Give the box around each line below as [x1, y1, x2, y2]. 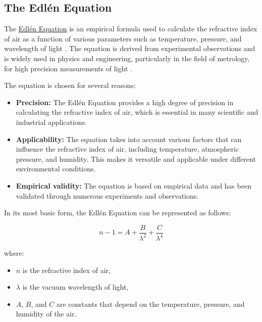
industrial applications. [16, 116, 87, 127]
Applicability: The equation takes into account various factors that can [16, 133, 242, 144]
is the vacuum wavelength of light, [22, 282, 129, 292]
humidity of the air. [16, 308, 77, 319]
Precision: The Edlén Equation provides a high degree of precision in [16, 97, 234, 107]
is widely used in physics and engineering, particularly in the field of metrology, [4, 53, 250, 63]
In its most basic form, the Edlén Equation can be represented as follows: [4, 207, 231, 218]
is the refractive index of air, [22, 264, 111, 275]
